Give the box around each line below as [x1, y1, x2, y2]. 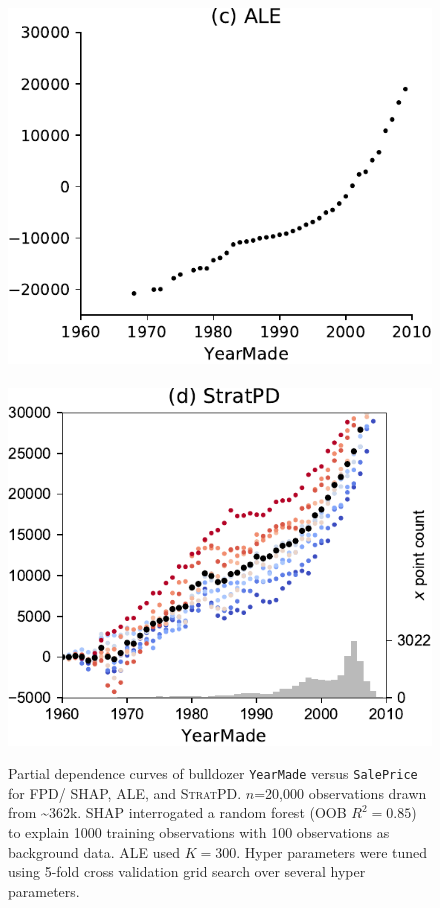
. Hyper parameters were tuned [236, 841, 428, 862]
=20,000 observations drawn [254, 782, 427, 803]
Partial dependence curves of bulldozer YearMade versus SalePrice [8, 763, 418, 784]
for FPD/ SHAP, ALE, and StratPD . [8, 782, 242, 803]
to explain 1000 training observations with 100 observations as [8, 822, 390, 843]
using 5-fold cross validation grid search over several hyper [8, 861, 366, 882]
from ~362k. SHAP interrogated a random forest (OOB [8, 802, 347, 823]
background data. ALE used [8, 841, 181, 862]
